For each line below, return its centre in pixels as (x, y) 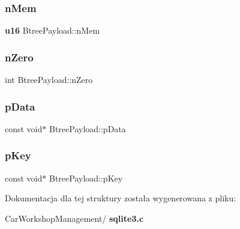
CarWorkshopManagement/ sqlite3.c (74, 218)
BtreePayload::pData (87, 128)
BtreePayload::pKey (86, 178)
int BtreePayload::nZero (49, 80)
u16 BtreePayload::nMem (52, 30)
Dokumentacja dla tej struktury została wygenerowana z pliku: (121, 198)
